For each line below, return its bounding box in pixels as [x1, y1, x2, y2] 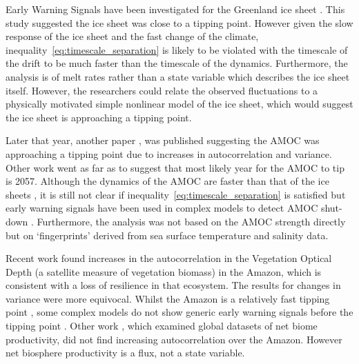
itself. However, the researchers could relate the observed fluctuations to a [6, 83, 318, 97]
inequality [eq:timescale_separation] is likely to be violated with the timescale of [6, 42, 348, 57]
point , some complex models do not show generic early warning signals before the [6, 305, 353, 319]
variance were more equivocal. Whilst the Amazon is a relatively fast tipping [6, 291, 330, 305]
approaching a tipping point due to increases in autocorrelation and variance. [6, 146, 332, 161]
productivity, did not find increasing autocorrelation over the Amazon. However [6, 332, 342, 346]
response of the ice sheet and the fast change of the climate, [6, 29, 259, 43]
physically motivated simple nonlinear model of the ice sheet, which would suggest [6, 97, 353, 111]
